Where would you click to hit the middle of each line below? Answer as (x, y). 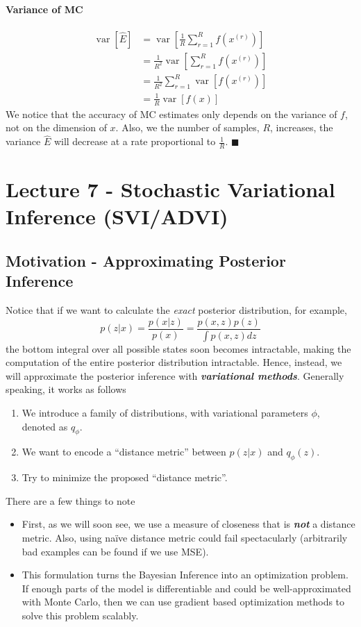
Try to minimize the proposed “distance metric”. (125, 477)
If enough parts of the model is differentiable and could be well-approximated (186, 588)
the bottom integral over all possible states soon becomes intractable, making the (178, 348)
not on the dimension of (56, 127)
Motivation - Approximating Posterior (146, 260)
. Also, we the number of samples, (187, 127)
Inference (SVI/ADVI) (117, 216)
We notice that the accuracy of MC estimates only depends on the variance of (171, 114)
